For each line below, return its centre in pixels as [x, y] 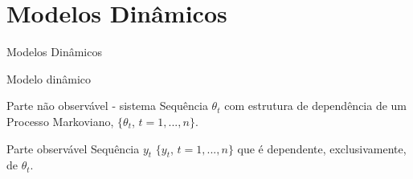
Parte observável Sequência [73, 148]
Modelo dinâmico [49, 78]
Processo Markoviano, [60, 121]
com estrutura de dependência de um [316, 106]
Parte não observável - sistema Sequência [107, 106]
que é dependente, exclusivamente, [322, 148]
